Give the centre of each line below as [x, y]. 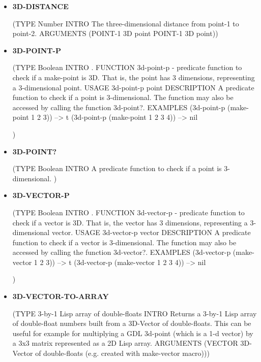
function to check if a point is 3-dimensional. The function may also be [123, 97]
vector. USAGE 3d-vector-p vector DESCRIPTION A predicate [151, 232]
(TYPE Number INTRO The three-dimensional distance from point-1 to [126, 23]
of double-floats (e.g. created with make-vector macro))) [122, 353]
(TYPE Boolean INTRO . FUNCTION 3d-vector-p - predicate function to [128, 212]
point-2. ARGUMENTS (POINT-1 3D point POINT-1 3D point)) [115, 33]
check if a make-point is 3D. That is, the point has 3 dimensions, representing [134, 77]
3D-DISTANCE [40, 6]
